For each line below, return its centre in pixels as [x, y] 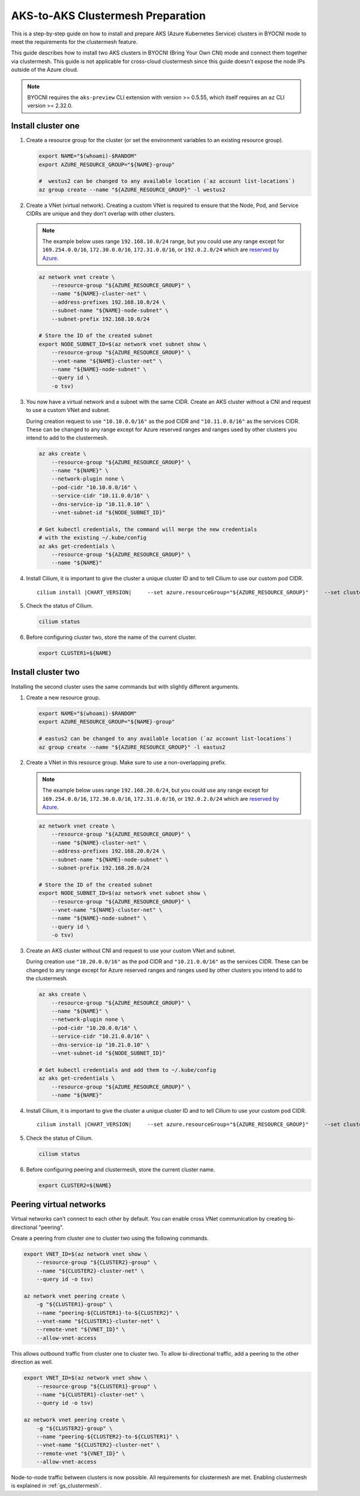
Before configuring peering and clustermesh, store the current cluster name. [121, 1169]
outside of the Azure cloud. [45, 70]
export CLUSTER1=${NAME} [75, 653]
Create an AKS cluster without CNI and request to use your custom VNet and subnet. [131, 951]
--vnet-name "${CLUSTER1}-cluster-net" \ [98, 1321]
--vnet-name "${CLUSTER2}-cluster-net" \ [98, 1445]
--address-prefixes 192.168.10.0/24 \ [108, 302]
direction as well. [32, 1362]
